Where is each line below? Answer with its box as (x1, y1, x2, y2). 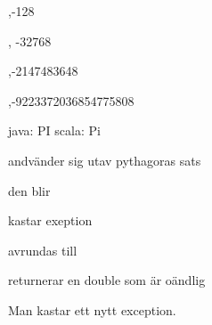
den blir (8, 181, 51, 199)
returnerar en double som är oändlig (8, 271, 206, 289)
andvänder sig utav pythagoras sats (8, 150, 201, 169)
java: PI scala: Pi (8, 121, 101, 140)
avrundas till (8, 240, 77, 259)
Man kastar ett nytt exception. (8, 300, 176, 319)
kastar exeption (8, 211, 93, 230)
